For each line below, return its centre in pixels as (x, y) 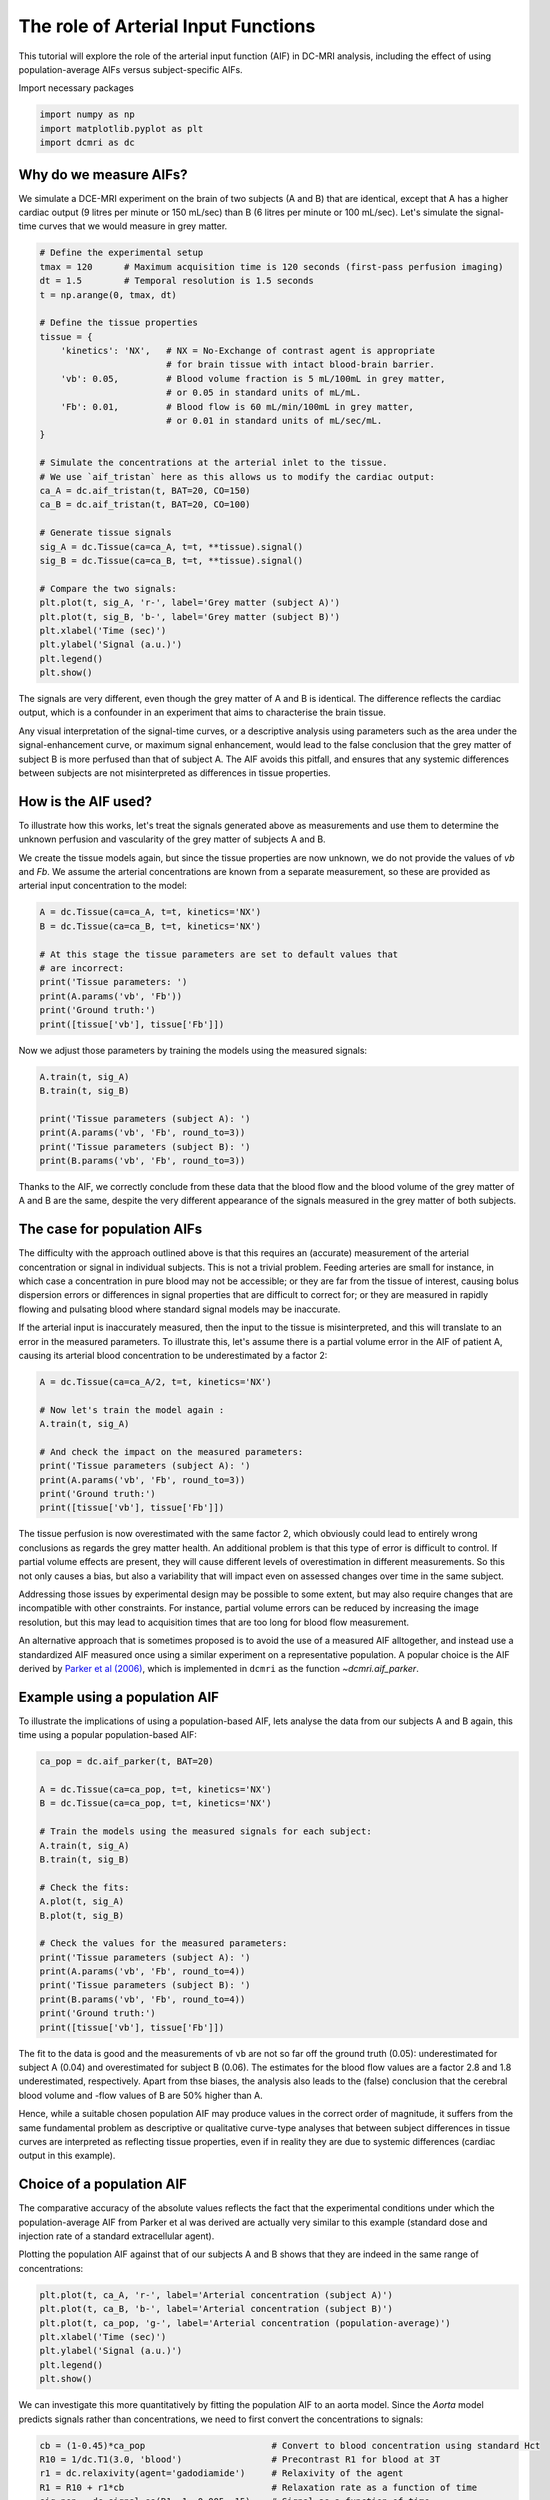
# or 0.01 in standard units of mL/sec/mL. (274, 421)
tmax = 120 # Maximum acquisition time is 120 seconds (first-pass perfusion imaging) (271, 266)
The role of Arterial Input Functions (167, 26)
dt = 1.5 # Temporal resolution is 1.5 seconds (176, 281)
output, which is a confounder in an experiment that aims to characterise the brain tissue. (202, 712)
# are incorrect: (82, 968)
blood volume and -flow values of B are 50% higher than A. (141, 2095)
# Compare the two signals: (108, 588)
